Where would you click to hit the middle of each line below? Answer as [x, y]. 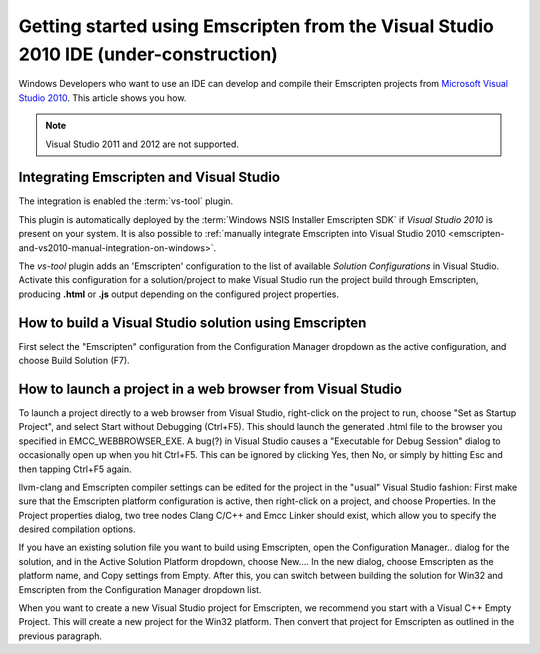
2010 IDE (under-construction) [148, 54]
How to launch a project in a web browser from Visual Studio [210, 388]
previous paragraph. [60, 636]
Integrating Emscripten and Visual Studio [149, 177]
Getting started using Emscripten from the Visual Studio [256, 26]
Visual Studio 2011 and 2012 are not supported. [142, 144]
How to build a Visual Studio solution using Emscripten [192, 322]
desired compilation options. [77, 529]
